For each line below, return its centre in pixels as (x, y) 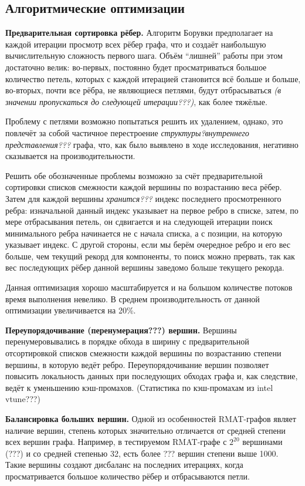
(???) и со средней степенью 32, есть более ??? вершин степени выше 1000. (142, 453)
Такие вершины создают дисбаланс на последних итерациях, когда (124, 465)
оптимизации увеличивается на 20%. (71, 310)
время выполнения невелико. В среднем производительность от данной (133, 298)
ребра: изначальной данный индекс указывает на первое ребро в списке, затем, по (152, 210)
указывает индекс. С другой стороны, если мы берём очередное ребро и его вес (148, 244)
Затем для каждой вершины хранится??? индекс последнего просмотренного (143, 198)
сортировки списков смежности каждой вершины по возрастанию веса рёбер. (144, 187)
